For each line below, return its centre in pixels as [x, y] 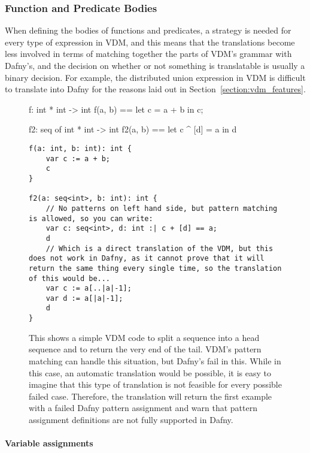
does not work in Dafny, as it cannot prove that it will [147, 259]
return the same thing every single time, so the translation [155, 268]
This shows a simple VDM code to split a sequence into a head [144, 337]
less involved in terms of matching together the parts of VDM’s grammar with [148, 54]
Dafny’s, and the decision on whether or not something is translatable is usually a [155, 65]
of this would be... [70, 278]
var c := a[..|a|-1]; [89, 289]
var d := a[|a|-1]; [84, 298]
